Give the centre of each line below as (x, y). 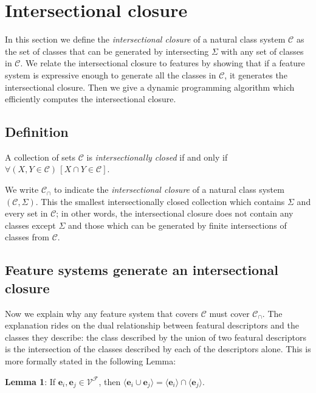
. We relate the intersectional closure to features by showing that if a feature (163, 63)
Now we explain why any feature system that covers (101, 313)
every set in (26, 213)
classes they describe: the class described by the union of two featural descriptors (156, 337)
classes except (30, 225)
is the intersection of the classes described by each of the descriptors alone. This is (158, 349)
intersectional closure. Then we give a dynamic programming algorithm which (150, 87)
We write (22, 190)
